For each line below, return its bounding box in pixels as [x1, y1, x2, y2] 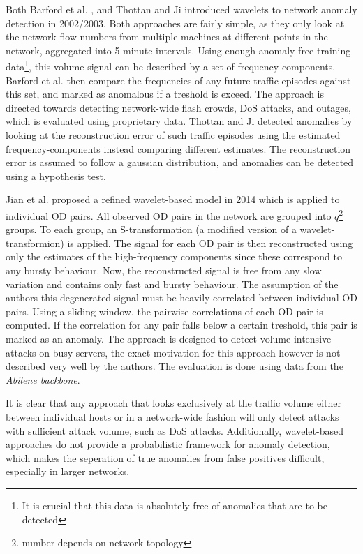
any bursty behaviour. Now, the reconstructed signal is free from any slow [6, 263, 322, 277]
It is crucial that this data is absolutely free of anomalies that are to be [22, 497, 328, 512]
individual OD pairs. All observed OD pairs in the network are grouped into [6, 208, 332, 223]
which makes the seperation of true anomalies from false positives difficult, [6, 450, 325, 465]
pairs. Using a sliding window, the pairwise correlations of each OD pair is [6, 304, 323, 318]
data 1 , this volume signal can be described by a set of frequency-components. [6, 57, 336, 74]
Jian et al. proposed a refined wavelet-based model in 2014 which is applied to [6, 192, 340, 207]
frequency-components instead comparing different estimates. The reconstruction [6, 141, 351, 156]
